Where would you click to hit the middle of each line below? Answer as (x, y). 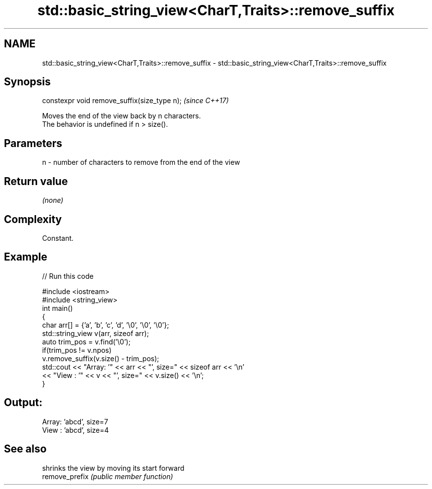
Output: (23, 403)
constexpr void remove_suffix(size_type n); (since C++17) (135, 101)
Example (26, 257)
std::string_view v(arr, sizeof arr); (95, 333)
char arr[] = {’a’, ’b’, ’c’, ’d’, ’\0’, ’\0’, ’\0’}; (106, 325)
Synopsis (27, 82)
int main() (57, 308)
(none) (53, 200)
